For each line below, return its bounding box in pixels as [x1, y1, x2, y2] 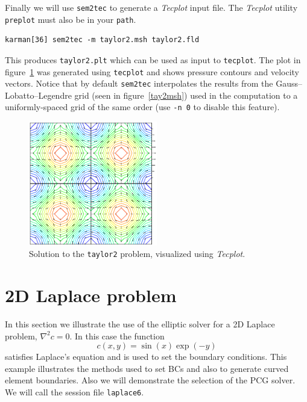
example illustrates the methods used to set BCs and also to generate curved [5, 362, 289, 374]
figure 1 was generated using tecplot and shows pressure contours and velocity [5, 65, 299, 78]
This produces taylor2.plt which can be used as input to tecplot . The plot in [5, 53, 301, 66]
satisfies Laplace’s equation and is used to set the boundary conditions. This [5, 350, 287, 363]
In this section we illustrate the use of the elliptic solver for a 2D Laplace [5, 318, 275, 330]
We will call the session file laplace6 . [5, 386, 144, 398]
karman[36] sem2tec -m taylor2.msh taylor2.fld [5, 36, 200, 45]
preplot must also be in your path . [5, 13, 136, 25]
